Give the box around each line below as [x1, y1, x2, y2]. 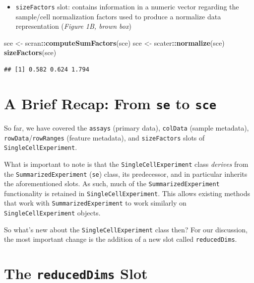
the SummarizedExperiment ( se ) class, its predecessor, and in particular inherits [4, 168, 248, 179]
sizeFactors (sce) [4, 47, 57, 58]
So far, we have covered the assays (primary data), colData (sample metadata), [4, 122, 249, 133]
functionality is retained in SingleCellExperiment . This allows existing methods [4, 188, 250, 198]
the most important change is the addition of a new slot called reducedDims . [4, 234, 237, 244]
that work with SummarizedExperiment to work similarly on [4, 198, 187, 208]
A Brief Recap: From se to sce [4, 93, 217, 113]
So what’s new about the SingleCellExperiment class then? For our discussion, [4, 224, 248, 234]
